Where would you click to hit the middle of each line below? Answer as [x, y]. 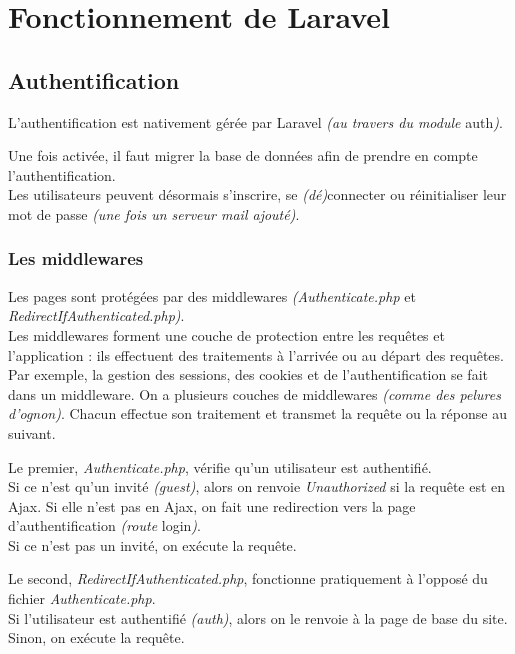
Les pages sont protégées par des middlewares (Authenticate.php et [212, 295]
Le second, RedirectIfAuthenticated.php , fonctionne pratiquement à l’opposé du [248, 578]
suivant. [32, 432]
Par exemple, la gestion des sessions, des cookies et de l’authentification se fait [248, 374]
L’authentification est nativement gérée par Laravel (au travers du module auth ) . [255, 121]
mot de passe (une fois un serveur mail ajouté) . [154, 213]
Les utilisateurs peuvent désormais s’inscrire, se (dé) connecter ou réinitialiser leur [257, 194]
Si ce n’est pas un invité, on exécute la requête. [152, 544]
